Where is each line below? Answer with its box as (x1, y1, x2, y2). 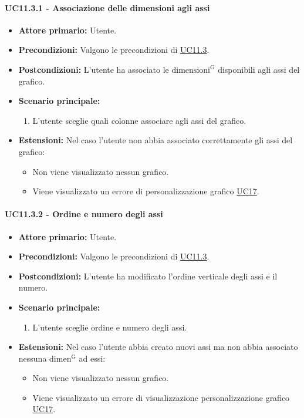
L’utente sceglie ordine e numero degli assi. (32, 321, 187, 333)
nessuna (18, 352, 47, 364)
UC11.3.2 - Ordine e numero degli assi (5, 208, 163, 220)
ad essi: (79, 352, 106, 364)
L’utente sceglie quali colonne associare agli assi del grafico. (32, 114, 246, 126)
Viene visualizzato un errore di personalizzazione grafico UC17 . (32, 185, 259, 197)
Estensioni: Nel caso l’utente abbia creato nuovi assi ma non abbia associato (18, 341, 298, 353)
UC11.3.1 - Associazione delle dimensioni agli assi (5, 1, 210, 14)
